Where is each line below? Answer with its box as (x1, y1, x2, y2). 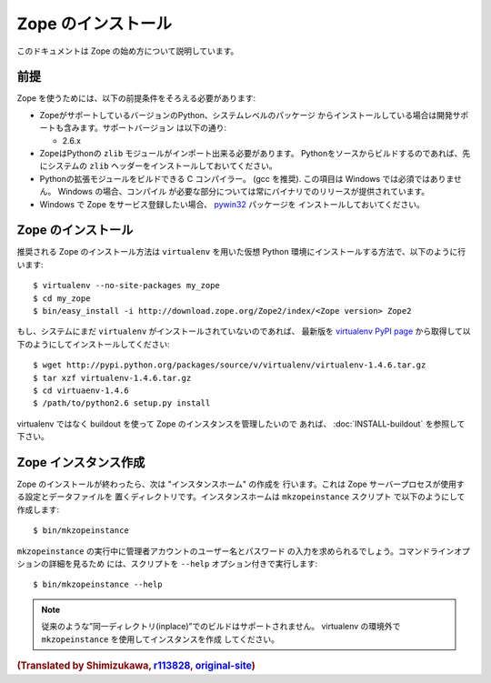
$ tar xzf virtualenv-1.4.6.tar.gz (33, 373, 192, 383)
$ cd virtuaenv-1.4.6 (33, 386, 129, 396)
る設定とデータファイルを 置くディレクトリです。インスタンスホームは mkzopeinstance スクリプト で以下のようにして (16, 491, 466, 502)
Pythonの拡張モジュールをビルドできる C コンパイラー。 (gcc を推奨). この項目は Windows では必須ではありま (39, 173, 455, 184)
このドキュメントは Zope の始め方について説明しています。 (16, 45, 239, 56)
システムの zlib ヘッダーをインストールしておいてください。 (46, 160, 277, 172)
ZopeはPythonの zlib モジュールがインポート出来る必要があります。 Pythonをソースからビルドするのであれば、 (39, 148, 463, 159)
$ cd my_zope (33, 293, 91, 304)
